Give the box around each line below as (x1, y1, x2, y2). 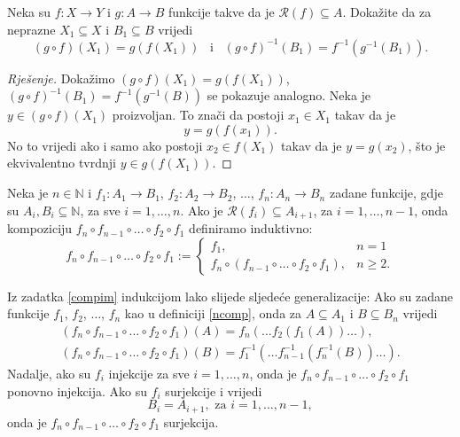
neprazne (7, 20, 56, 38)
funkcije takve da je (168, 3, 275, 20)
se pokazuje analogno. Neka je (207, 86, 371, 105)
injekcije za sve (108, 363, 190, 382)
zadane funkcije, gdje (329, 183, 443, 202)
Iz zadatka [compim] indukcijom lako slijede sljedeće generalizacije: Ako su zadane (7, 286, 454, 305)
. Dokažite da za (342, 3, 432, 20)
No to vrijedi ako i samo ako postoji (7, 136, 203, 154)
